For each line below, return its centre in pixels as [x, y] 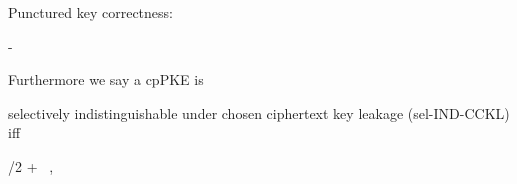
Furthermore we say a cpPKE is [106, 79]
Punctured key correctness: [90, 12]
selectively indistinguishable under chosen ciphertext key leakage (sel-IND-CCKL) [259, 112]
